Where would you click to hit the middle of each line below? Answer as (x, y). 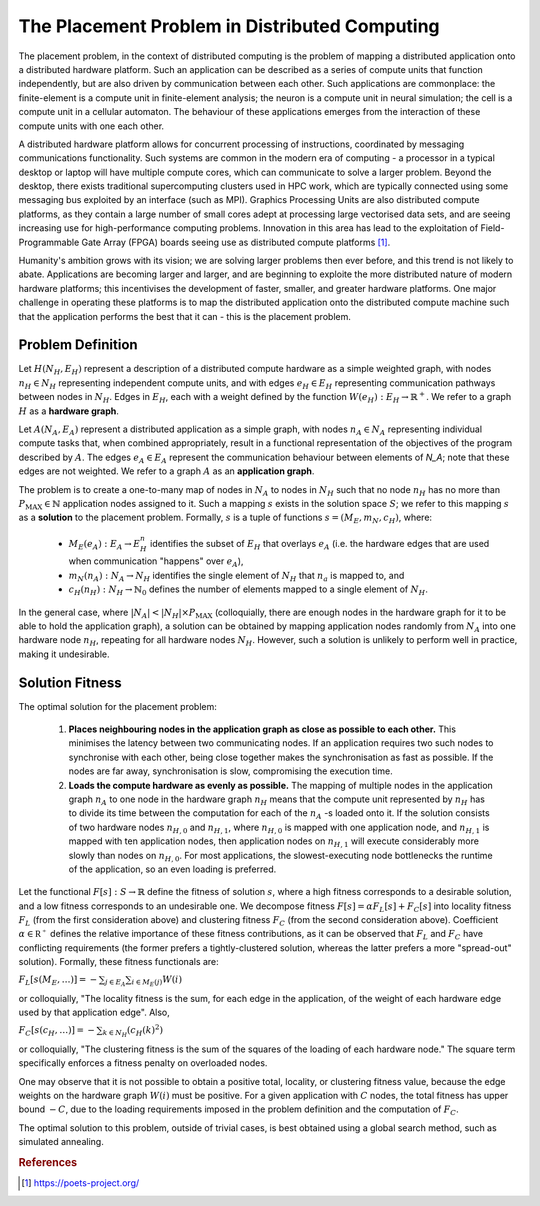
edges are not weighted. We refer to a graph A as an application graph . (166, 471)
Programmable (49, 242)
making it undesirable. (64, 654)
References (48, 1162)
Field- (492, 228)
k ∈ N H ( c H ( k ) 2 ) (133, 1030)
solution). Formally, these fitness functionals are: (118, 962)
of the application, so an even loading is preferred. (172, 869)
